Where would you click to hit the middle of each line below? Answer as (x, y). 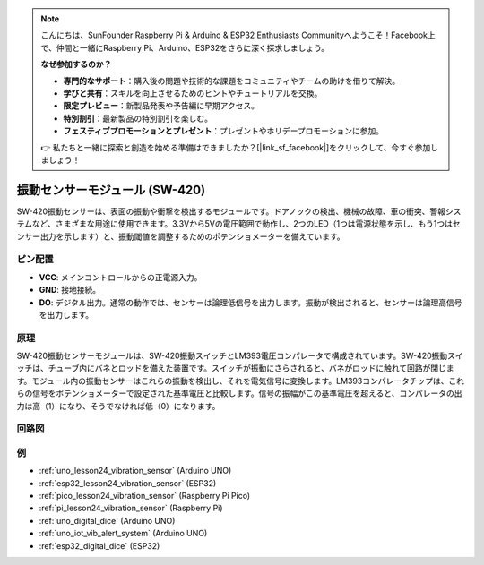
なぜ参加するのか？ (76, 64)
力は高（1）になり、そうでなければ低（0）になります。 (118, 406)
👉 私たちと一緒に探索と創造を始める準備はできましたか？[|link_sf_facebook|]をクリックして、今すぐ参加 (236, 147)
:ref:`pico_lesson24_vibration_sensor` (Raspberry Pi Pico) (145, 496)
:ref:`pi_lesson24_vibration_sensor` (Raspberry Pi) (131, 508)
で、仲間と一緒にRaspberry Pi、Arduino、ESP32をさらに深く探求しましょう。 (185, 47)
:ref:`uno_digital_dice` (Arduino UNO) (107, 520)
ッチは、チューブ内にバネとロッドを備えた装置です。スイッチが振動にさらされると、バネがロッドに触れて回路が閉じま (235, 368)
